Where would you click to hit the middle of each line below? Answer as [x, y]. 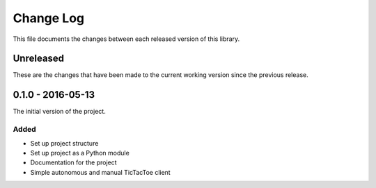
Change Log [49, 18]
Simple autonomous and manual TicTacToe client [100, 172]
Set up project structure [64, 143]
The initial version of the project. [59, 112]
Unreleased [39, 59]
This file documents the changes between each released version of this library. [126, 39]
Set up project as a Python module [80, 153]
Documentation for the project [74, 162]
